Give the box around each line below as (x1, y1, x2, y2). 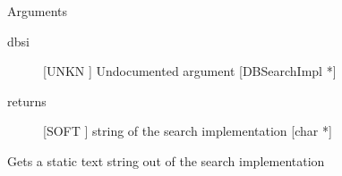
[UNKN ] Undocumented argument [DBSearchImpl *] (43, 62, 337, 80)
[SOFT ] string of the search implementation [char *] (43, 122, 332, 140)
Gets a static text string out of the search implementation (7, 151, 325, 170)
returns (7, 91, 47, 110)
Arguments (7, 2, 68, 20)
